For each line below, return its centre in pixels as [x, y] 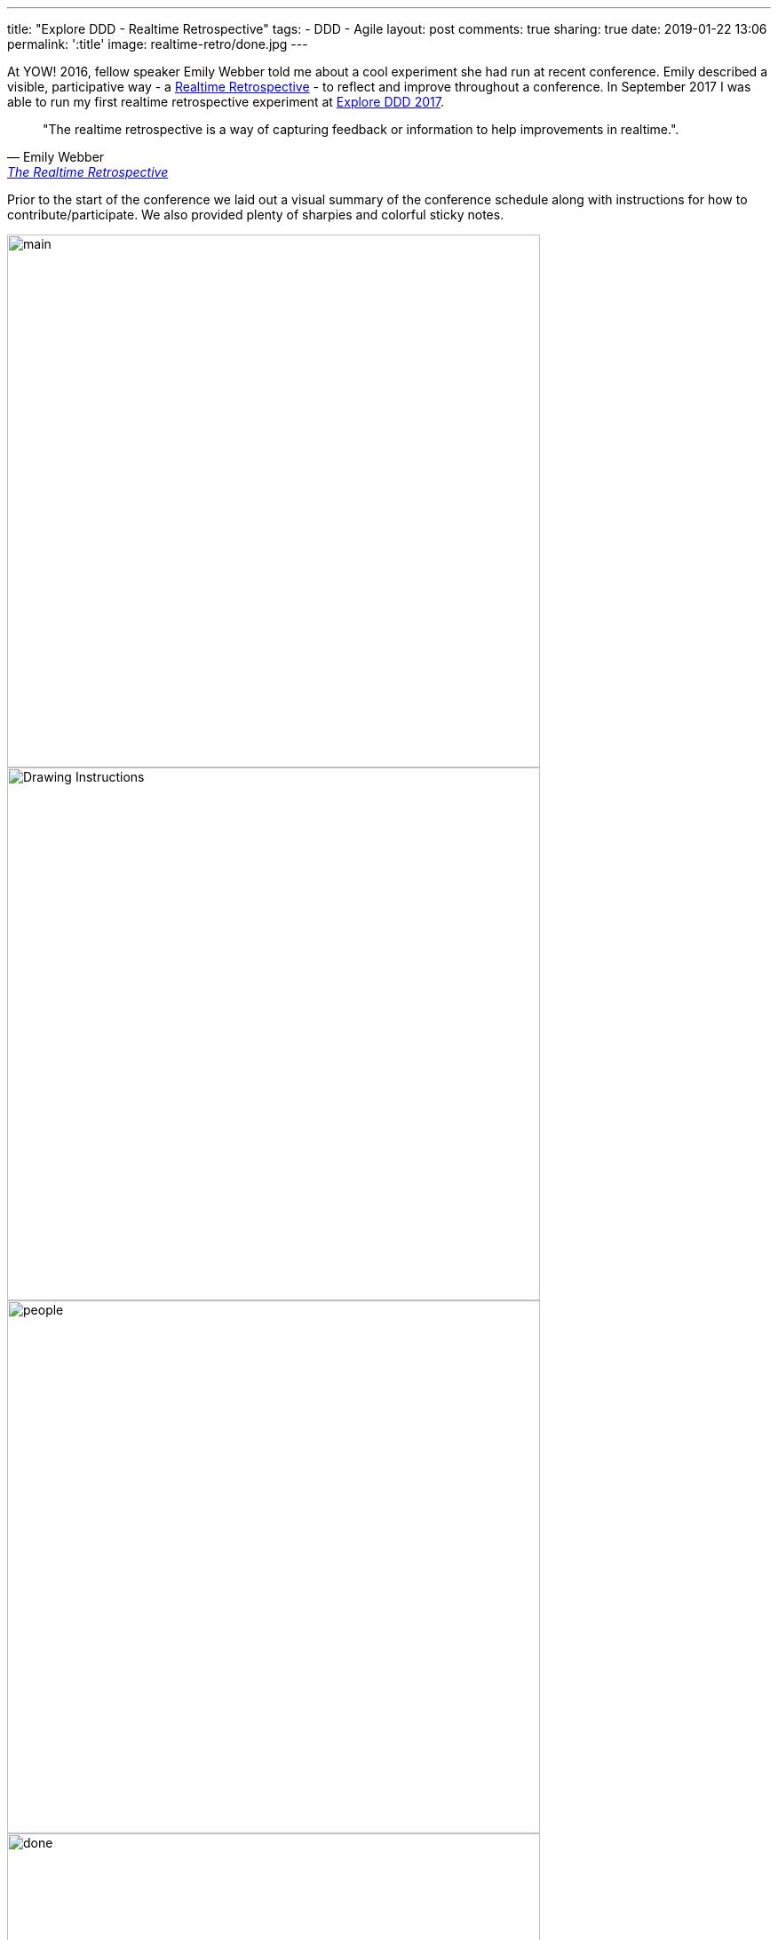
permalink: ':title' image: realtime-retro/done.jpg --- [158, 44]
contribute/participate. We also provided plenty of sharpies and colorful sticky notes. [256, 215]
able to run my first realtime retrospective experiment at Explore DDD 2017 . [226, 102]
